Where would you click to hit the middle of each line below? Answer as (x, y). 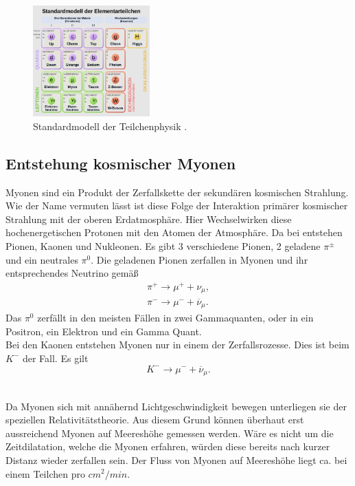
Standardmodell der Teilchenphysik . (110, 126)
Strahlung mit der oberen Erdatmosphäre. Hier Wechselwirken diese (149, 219)
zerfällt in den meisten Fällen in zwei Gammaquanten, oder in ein (175, 318)
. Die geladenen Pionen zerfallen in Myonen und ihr (199, 259)
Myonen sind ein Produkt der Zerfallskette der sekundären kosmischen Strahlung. (177, 192)
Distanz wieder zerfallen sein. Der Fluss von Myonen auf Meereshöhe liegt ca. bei (176, 459)
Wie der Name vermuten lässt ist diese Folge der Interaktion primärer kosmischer (177, 205)
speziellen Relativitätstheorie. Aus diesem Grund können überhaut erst (155, 420)
